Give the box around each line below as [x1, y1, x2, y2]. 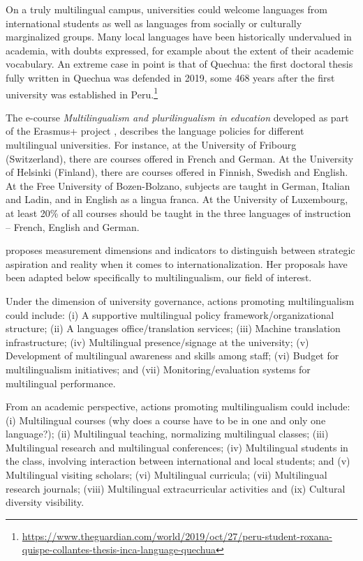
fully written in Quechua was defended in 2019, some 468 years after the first [6, 70, 335, 84]
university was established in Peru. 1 [6, 84, 158, 101]
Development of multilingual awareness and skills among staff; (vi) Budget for [6, 348, 339, 363]
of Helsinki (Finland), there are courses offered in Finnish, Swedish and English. [6, 165, 348, 179]
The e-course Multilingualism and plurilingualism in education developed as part [6, 110, 349, 124]
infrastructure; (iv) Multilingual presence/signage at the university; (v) [6, 334, 309, 349]
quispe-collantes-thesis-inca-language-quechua [22, 542, 216, 557]
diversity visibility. [6, 495, 84, 509]
